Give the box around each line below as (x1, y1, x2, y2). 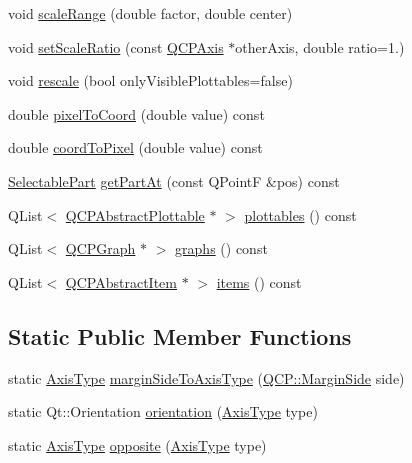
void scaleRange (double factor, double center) (8, 3, 293, 23)
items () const (216, 271, 302, 292)
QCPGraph (65, 238, 136, 259)
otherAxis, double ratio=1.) (235, 36, 405, 57)
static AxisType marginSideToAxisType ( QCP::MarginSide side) (8, 367, 405, 388)
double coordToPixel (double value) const (8, 137, 263, 158)
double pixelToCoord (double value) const (8, 103, 265, 124)
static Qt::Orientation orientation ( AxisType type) (8, 401, 318, 422)
